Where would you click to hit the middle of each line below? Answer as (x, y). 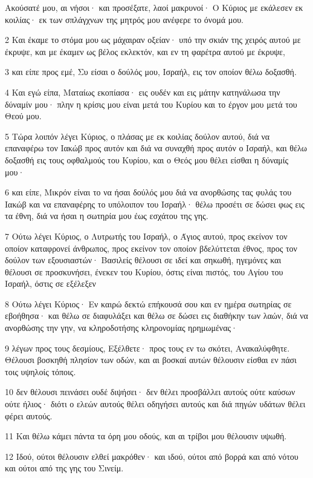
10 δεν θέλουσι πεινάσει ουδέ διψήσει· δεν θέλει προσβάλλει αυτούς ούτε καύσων (150, 392)
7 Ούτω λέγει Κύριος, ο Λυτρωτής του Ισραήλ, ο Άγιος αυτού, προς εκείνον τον (146, 236)
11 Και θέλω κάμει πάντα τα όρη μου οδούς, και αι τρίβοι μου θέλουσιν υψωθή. (146, 436)
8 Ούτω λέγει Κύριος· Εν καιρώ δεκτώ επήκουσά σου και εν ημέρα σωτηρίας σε (148, 303)
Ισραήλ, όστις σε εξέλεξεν (50, 283)
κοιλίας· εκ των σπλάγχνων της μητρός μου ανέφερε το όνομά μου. (124, 19)
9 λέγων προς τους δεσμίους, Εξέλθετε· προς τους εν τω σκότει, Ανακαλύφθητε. (147, 348)
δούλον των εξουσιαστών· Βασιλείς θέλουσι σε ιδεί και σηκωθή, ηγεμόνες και (143, 260)
